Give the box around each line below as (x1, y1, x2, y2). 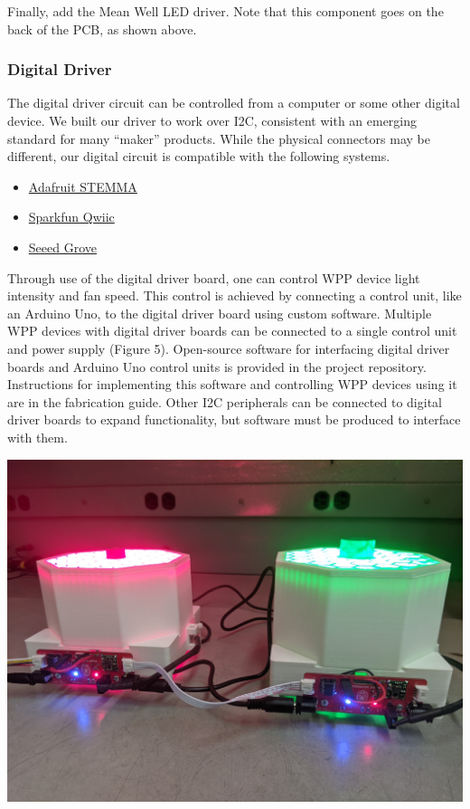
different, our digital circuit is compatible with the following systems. (7, 147, 390, 166)
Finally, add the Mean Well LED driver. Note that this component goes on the (7, 2, 444, 20)
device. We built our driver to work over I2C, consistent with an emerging (7, 111, 418, 129)
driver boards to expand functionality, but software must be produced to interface (7, 410, 461, 429)
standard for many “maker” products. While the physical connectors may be (7, 128, 430, 148)
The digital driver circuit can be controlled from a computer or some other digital (7, 93, 460, 112)
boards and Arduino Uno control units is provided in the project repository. (7, 357, 427, 376)
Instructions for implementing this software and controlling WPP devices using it (7, 375, 457, 394)
